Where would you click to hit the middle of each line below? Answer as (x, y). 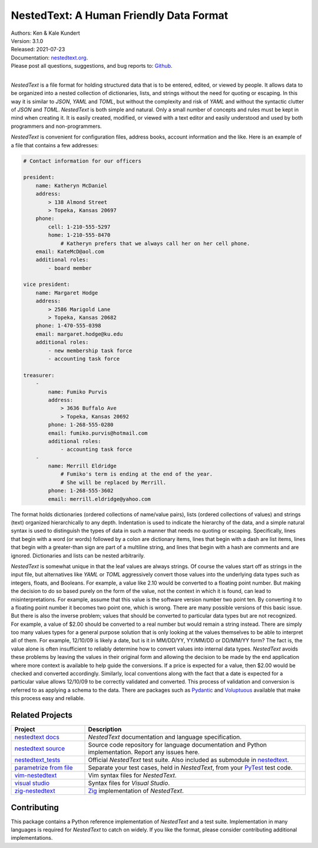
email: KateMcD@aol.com (70, 251)
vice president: (47, 285)
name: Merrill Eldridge (82, 466)
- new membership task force (90, 350)
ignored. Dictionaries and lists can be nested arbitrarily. (78, 555)
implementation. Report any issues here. (144, 753)
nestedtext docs (37, 737)
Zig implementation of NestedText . (136, 791)
